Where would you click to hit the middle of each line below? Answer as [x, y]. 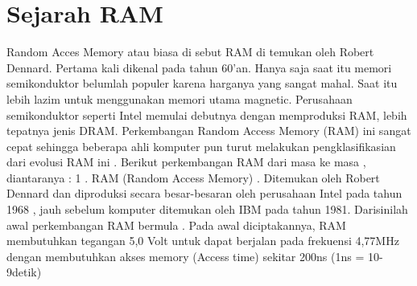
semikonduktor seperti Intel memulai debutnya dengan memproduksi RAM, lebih [207, 114]
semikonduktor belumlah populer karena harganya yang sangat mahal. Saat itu [202, 83]
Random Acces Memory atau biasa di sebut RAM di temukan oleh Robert [190, 52]
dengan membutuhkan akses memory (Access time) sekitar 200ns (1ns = [186, 256]
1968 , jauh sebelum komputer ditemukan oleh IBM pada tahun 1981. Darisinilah [207, 209]
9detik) [24, 272]
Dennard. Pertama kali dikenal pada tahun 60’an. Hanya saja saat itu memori [199, 67]
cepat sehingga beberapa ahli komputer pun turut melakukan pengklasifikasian [201, 146]
